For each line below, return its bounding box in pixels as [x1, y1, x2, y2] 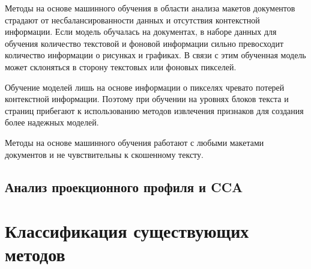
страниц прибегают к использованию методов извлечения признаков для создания [5, 104, 304, 116]
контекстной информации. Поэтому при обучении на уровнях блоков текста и [5, 92, 289, 105]
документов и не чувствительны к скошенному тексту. [5, 148, 204, 160]
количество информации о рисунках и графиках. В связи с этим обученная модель [5, 49, 306, 61]
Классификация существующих [5, 219, 249, 243]
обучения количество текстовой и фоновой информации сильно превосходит [5, 37, 284, 49]
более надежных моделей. [5, 116, 99, 128]
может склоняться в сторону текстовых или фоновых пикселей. [5, 60, 237, 73]
